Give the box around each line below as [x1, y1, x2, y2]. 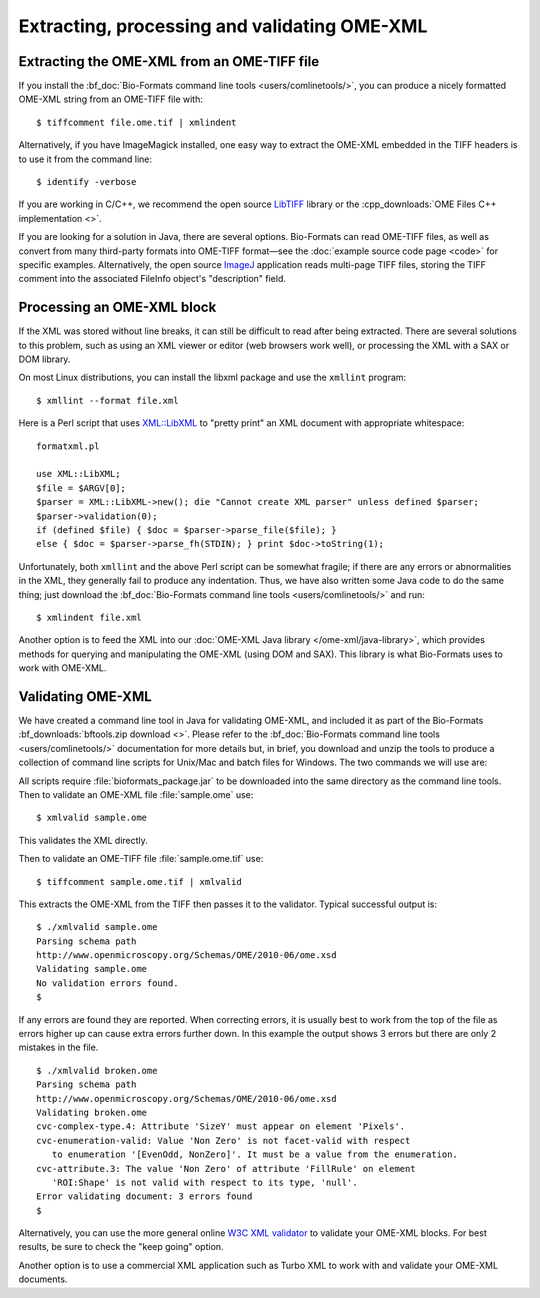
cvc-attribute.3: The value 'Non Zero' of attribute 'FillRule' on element [36, 1163, 416, 1174]
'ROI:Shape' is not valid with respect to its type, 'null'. [51, 1176, 359, 1188]
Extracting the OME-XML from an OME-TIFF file [18, 53, 320, 70]
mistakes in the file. [18, 1041, 99, 1054]
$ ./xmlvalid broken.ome [36, 1065, 158, 1076]
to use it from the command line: [18, 153, 153, 165]
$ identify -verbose [36, 176, 137, 188]
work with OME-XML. [18, 662, 107, 674]
